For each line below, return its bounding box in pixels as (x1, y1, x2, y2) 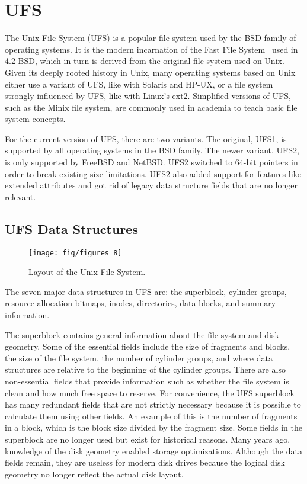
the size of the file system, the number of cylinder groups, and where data (5, 351, 273, 364)
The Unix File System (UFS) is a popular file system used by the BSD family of (5, 31, 296, 44)
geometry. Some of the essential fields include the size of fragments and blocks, (5, 340, 290, 352)
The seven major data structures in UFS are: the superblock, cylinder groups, (5, 285, 287, 297)
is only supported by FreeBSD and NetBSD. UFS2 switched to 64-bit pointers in (5, 156, 298, 168)
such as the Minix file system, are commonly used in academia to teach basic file (5, 101, 298, 113)
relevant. (5, 190, 36, 203)
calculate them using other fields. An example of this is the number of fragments (5, 409, 298, 422)
